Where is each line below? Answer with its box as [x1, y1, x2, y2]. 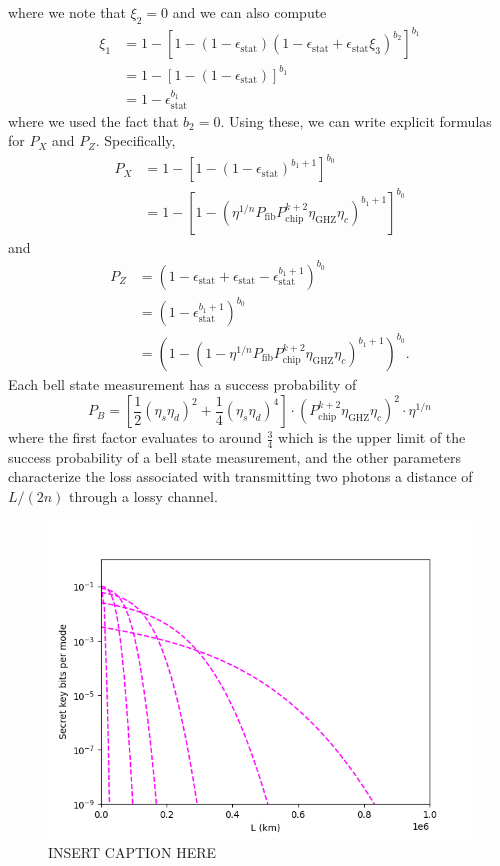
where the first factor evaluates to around [8, 427, 262, 448]
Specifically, [104, 130, 176, 151]
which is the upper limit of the [278, 427, 466, 448]
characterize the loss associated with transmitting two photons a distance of [8, 466, 473, 487]
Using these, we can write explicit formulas [229, 110, 492, 131]
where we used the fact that [8, 110, 179, 131]
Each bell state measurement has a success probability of [8, 373, 357, 394]
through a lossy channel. [69, 486, 218, 507]
